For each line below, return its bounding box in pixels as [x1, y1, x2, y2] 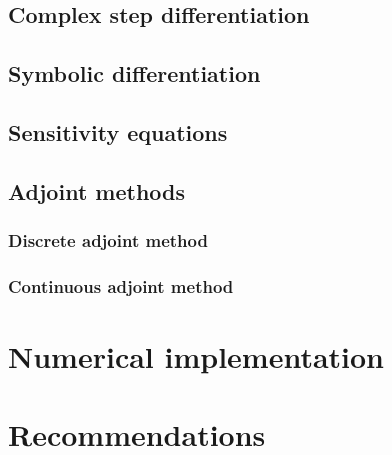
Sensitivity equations [8, 116, 228, 147]
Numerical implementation [8, 336, 385, 376]
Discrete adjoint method [8, 228, 208, 253]
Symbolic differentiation [8, 58, 261, 89]
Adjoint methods [8, 175, 186, 206]
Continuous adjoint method [8, 273, 234, 298]
